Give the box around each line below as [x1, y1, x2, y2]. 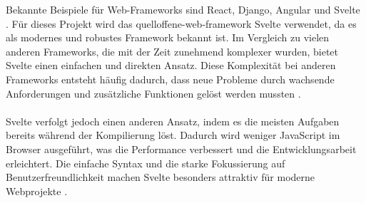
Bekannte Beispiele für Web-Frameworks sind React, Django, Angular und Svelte [6, 2, 360, 16]
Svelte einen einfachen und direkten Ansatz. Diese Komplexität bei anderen [6, 58, 336, 73]
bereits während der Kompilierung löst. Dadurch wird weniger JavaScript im [6, 127, 340, 142]
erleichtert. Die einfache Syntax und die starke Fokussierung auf [6, 155, 285, 170]
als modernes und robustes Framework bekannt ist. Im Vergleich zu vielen [6, 30, 330, 45]
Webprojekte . [6, 183, 68, 198]
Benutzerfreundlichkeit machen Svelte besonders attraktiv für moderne [6, 170, 315, 184]
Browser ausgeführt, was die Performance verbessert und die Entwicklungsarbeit [6, 141, 357, 156]
